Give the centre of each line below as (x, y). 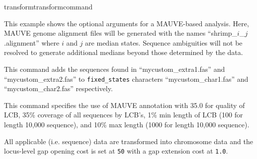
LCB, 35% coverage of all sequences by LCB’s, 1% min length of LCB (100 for (124, 115)
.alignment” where (32, 42)
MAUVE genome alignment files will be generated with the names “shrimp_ (121, 33)
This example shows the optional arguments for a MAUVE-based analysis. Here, (127, 23)
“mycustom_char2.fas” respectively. (58, 88)
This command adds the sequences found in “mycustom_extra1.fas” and (115, 69)
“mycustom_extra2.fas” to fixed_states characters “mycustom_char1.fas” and (126, 79)
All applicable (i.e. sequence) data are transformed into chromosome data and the (128, 141)
